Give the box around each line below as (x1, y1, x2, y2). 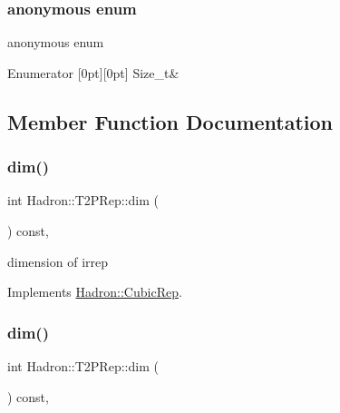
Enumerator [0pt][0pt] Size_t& (7, 63, 180, 82)
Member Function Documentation (7, 107, 334, 135)
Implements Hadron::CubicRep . (7, 282, 182, 301)
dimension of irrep (7, 251, 109, 270)
